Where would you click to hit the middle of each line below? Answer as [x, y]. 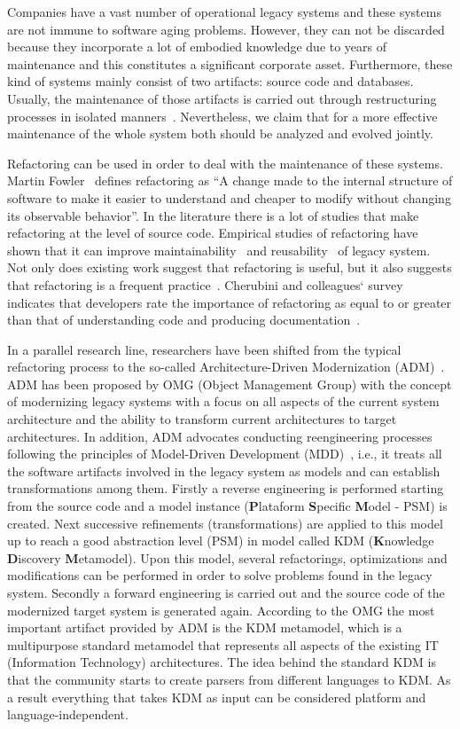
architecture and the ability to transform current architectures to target [202, 419]
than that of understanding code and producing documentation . [184, 320]
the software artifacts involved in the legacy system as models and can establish [224, 470]
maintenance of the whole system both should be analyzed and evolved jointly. [220, 133]
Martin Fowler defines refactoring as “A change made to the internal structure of [230, 180]
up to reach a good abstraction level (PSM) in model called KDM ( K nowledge [221, 541]
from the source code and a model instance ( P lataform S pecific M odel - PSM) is [227, 506]
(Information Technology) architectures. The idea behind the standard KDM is [222, 662]
